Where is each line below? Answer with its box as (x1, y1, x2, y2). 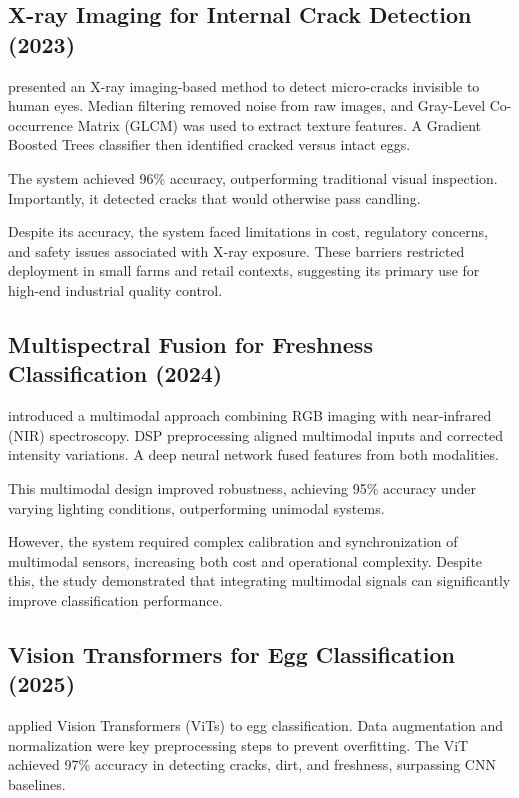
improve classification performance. (8, 589, 223, 610)
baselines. (8, 773, 66, 794)
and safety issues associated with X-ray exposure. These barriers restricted (8, 240, 465, 261)
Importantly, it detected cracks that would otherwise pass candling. (8, 187, 421, 208)
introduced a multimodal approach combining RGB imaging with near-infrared (8, 405, 492, 426)
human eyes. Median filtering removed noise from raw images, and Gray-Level (8, 95, 486, 116)
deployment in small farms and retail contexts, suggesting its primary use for (8, 260, 480, 281)
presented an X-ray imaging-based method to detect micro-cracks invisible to (8, 75, 480, 96)
